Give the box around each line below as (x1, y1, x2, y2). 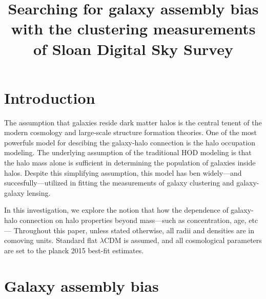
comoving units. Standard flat (4, 235, 98, 246)
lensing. (27, 187, 51, 198)
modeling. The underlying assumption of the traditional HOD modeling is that (4, 147, 252, 158)
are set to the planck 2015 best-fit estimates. (4, 245, 144, 255)
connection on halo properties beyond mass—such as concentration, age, (19, 215, 247, 226)
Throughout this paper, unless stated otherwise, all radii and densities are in (13, 225, 255, 235)
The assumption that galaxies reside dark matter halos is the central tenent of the (4, 117, 262, 127)
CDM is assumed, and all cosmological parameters (104, 235, 262, 246)
